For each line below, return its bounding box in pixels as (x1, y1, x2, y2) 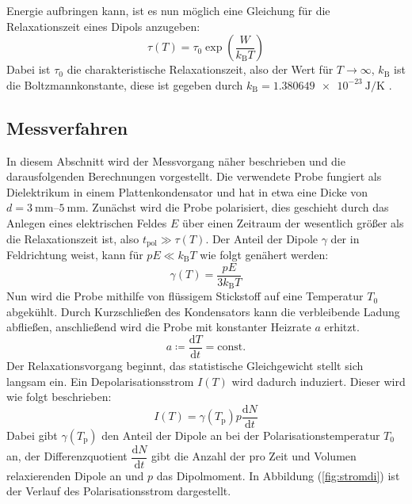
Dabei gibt (6, 426, 58, 443)
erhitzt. (324, 319, 360, 335)
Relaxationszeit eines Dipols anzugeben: (6, 17, 200, 34)
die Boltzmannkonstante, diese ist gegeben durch (6, 76, 243, 93)
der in (330, 230, 360, 246)
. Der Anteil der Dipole (205, 230, 319, 246)
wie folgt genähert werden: (200, 246, 329, 262)
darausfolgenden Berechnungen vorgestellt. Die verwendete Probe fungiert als (6, 168, 382, 185)
